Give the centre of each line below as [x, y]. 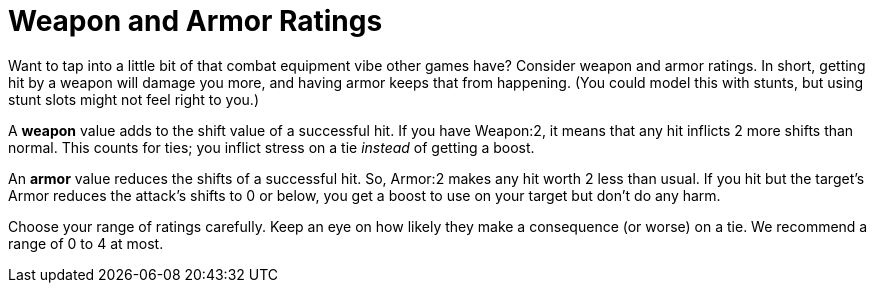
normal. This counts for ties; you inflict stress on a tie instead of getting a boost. [271, 147]
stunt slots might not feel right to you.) [133, 99]
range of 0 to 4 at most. [86, 243]
